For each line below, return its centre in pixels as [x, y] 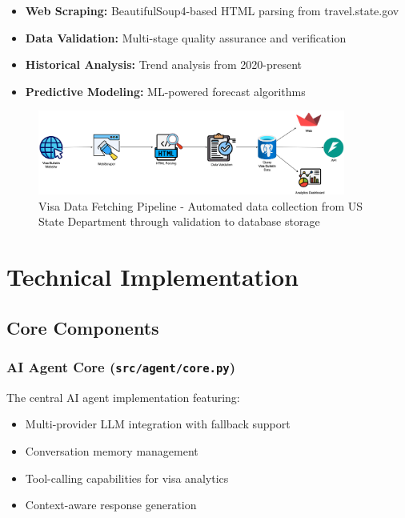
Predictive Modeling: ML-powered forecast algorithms [165, 91]
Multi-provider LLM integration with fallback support [158, 424]
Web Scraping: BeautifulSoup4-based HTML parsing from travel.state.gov [212, 10]
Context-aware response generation [111, 505]
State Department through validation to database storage [179, 221]
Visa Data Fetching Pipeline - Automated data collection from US [201, 205]
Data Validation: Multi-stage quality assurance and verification [186, 37]
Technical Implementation [153, 277]
